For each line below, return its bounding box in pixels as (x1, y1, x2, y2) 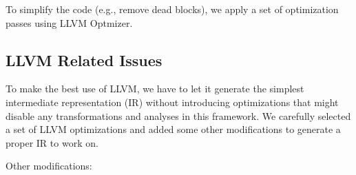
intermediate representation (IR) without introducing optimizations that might (6, 94, 339, 109)
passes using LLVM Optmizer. (6, 15, 133, 30)
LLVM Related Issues (6, 49, 163, 70)
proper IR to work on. (6, 135, 98, 150)
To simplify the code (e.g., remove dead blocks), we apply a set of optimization (6, 2, 339, 16)
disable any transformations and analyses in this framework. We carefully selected (6, 108, 351, 123)
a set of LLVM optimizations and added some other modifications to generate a (6, 122, 341, 136)
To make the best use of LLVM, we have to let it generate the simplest (6, 81, 304, 96)
